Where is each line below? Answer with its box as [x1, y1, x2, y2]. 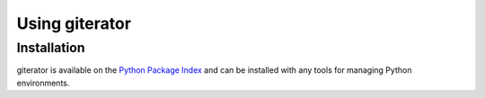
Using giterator [16, 13, 132, 33]
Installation [16, 40, 85, 56]
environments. [16, 77, 70, 88]
